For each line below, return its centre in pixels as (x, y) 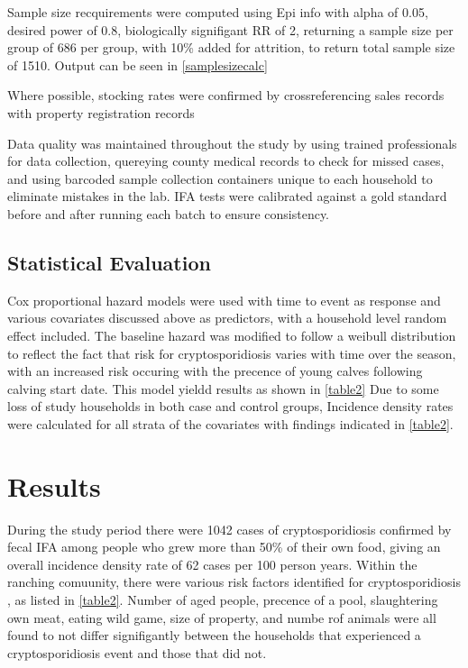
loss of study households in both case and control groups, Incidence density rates (230, 406)
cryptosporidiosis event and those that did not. (137, 652)
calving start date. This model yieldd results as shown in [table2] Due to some (223, 388)
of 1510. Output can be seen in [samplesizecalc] (138, 64)
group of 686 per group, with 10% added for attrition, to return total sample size (231, 47)
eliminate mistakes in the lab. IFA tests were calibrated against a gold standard (227, 196)
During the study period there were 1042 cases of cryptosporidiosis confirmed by (229, 529)
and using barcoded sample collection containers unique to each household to (220, 178)
